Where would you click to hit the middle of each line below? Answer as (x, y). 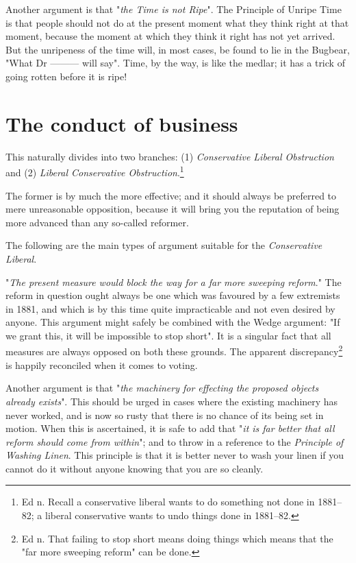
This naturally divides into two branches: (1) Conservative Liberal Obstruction (170, 156)
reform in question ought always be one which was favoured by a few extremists (173, 295)
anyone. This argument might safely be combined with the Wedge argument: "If (173, 322)
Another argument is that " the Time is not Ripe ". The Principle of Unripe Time (174, 9)
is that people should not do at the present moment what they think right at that (177, 22)
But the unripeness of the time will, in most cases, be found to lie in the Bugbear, (178, 49)
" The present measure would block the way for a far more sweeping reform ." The (174, 281)
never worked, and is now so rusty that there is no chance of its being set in (165, 415)
